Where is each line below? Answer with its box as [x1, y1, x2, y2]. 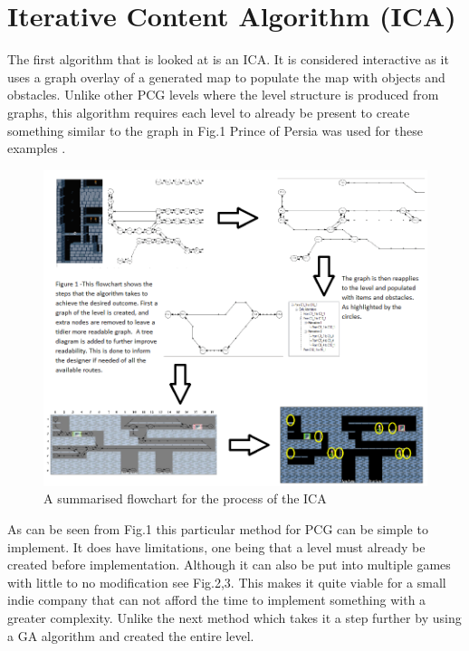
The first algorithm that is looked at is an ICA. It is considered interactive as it [7, 50, 449, 69]
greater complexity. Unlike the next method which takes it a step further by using [7, 608, 462, 627]
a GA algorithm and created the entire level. [7, 626, 254, 645]
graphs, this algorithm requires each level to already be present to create [7, 102, 410, 121]
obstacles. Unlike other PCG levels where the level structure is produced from [7, 85, 439, 104]
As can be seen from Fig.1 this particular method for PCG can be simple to [7, 520, 428, 539]
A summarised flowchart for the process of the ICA [43, 489, 327, 508]
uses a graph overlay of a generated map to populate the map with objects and [7, 67, 445, 86]
